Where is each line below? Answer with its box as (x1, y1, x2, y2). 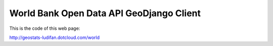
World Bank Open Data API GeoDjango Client (9, 8, 201, 19)
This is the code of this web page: (9, 25, 80, 31)
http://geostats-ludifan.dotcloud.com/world (9, 34, 100, 40)
